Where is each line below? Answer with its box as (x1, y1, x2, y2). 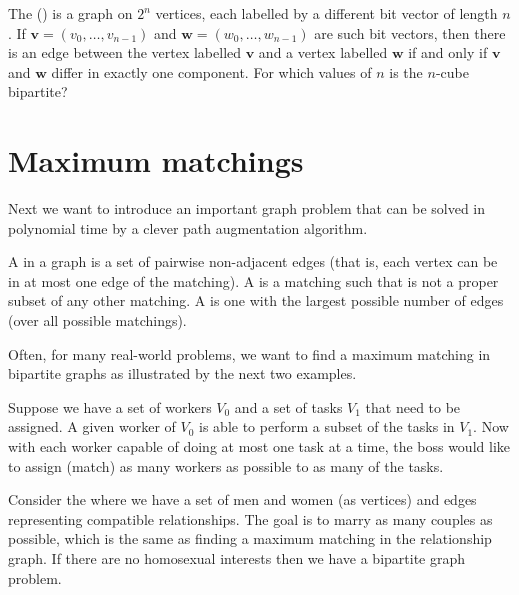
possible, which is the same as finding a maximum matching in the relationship (8, 528, 492, 549)
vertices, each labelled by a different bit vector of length (155, 3, 498, 23)
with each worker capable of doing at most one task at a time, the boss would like (8, 436, 510, 457)
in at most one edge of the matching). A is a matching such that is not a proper (8, 270, 499, 291)
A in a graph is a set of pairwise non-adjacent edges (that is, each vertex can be (8, 251, 498, 272)
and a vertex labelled (258, 42, 388, 63)
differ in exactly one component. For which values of (51, 61, 372, 82)
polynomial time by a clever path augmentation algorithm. (8, 217, 368, 238)
